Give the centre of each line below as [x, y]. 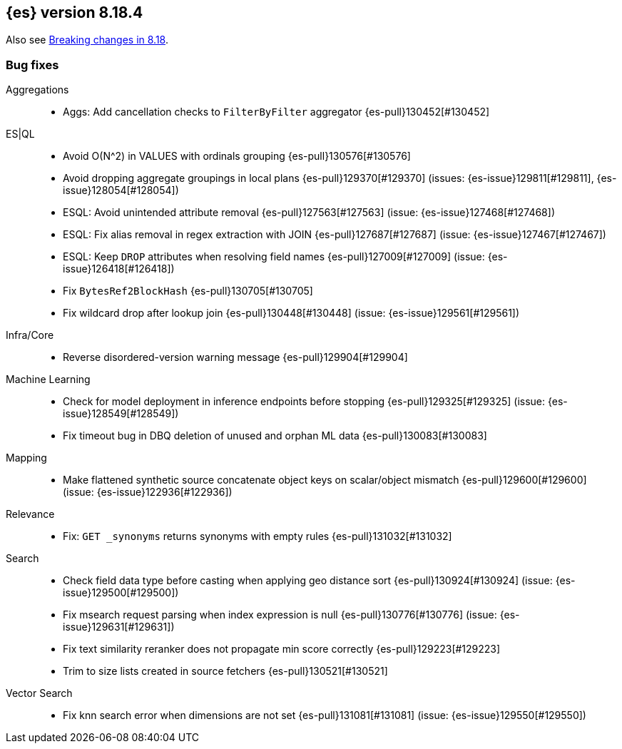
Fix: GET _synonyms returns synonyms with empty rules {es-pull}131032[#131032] [258, 536]
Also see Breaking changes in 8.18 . [87, 40]
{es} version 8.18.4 [75, 12]
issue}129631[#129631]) [119, 627]
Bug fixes [32, 65]
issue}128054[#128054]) [121, 190]
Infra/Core [30, 335]
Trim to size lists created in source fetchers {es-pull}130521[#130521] [225, 671]
